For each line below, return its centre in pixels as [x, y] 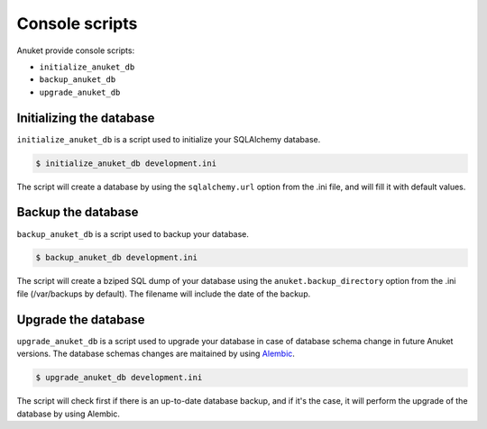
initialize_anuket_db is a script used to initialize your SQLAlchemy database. [169, 139]
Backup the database [78, 212]
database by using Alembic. [69, 414]
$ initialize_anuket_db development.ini [126, 163]
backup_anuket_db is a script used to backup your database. [133, 233]
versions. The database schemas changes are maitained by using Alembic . [156, 354]
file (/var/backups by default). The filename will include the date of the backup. [164, 294]
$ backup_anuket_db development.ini [117, 258]
